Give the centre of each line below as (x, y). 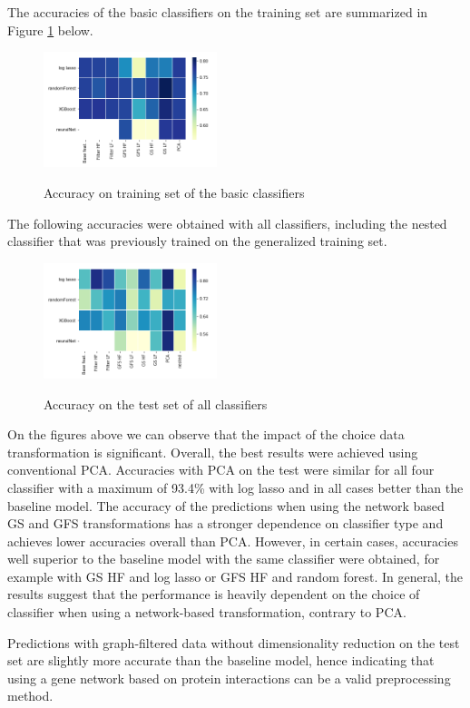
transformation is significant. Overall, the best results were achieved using (213, 452)
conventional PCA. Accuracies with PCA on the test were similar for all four (221, 470)
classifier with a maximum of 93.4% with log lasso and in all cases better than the (235, 487)
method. (30, 696)
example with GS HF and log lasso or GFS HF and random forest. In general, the (235, 576)
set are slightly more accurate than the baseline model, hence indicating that (221, 660)
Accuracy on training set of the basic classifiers (174, 192)
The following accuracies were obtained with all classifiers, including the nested (227, 223)
